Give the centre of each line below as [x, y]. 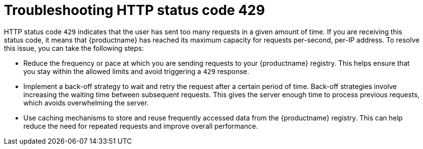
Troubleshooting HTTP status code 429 [135, 10]
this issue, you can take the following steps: [74, 48]
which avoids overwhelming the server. [86, 103]
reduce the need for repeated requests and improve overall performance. [141, 126]
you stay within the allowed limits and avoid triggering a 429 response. [136, 71]
